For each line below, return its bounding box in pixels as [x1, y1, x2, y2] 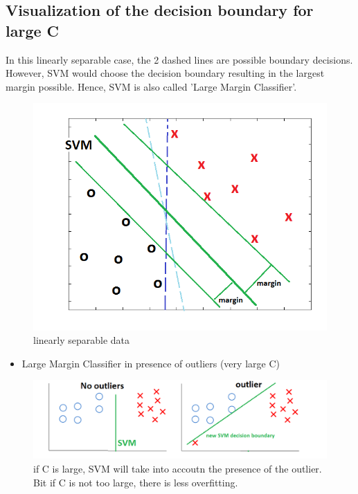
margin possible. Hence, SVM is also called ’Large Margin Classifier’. [6, 79, 297, 93]
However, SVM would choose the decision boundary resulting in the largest [6, 66, 325, 80]
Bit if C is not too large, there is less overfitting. [33, 475, 238, 489]
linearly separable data [33, 333, 130, 347]
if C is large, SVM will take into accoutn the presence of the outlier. [33, 461, 322, 475]
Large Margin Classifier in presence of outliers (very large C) [21, 356, 280, 370]
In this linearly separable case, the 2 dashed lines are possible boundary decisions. [6, 52, 353, 66]
